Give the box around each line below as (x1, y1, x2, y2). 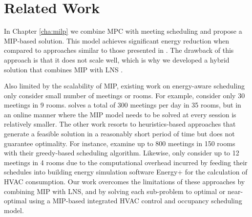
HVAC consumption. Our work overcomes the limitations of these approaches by (4, 176, 245, 187)
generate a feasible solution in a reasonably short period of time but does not (4, 129, 235, 139)
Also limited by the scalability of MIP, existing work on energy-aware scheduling (4, 81, 245, 91)
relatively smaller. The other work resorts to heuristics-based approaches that (4, 119, 236, 129)
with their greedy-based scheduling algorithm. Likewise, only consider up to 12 (4, 148, 239, 158)
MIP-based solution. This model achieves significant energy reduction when (4, 35, 230, 45)
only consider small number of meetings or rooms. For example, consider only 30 (4, 90, 245, 100)
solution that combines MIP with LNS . (4, 64, 123, 74)
